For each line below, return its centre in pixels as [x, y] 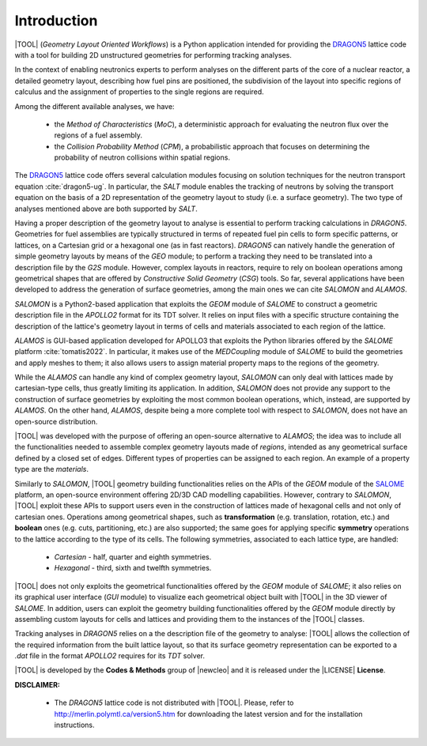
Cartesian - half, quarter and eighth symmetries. [133, 556]
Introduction [56, 21]
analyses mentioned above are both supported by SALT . [106, 209]
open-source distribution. [56, 421]
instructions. [74, 725]
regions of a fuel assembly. [98, 135]
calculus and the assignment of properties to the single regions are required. [139, 92]
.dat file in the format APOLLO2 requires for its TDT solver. [110, 656]
